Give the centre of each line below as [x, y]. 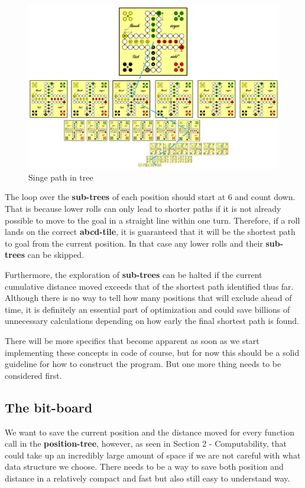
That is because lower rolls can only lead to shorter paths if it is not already [143, 209]
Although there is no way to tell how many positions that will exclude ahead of [148, 298]
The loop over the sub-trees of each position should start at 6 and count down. [150, 197]
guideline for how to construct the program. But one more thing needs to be [143, 364]
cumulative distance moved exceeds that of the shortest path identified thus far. [149, 286]
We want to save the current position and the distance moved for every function [150, 432]
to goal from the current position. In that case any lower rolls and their [134, 243]
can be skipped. [56, 255]
